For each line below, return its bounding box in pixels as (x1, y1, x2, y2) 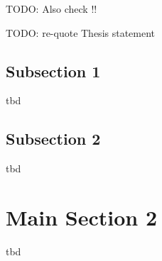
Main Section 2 (6, 202, 157, 231)
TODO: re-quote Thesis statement (6, 25, 156, 40)
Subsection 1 (6, 60, 101, 82)
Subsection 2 (6, 128, 101, 150)
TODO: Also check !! (6, 1, 97, 16)
